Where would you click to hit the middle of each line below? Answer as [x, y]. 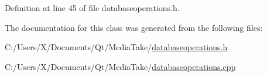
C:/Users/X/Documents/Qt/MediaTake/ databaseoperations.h [116, 47]
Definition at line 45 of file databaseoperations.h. [92, 8]
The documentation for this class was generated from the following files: [134, 27]
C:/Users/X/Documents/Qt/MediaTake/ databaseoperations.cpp [120, 66]
